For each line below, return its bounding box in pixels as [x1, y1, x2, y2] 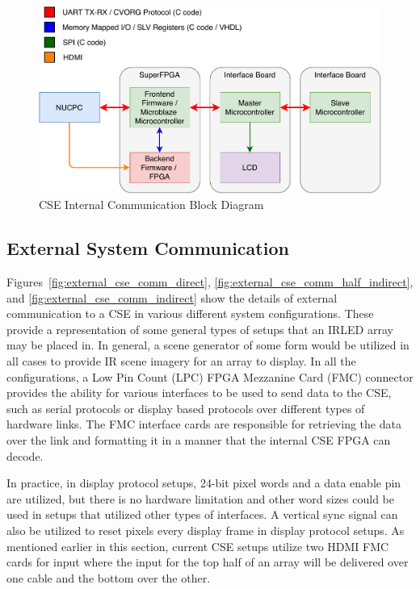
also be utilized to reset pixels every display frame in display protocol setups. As [6, 521, 405, 538]
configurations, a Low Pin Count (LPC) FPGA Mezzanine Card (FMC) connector [6, 368, 414, 385]
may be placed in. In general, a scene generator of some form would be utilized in [6, 336, 409, 353]
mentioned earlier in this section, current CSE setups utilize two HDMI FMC [6, 537, 389, 554]
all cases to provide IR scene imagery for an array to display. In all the [6, 353, 356, 370]
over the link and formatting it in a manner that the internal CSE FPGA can [6, 432, 391, 448]
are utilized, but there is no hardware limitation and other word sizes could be [6, 490, 394, 507]
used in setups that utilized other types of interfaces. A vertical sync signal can [6, 506, 398, 523]
